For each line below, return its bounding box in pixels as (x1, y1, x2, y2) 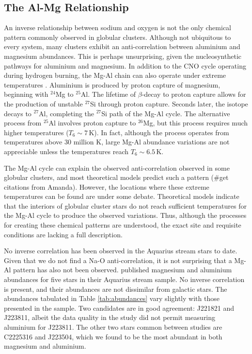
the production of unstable (4, 98, 83, 108)
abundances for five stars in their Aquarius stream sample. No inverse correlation (4, 274, 245, 284)
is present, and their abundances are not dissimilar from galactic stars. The (4, 283, 227, 294)
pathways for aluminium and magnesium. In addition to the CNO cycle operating (4, 60, 246, 71)
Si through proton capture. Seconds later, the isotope (90, 98, 248, 108)
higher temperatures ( (4, 127, 69, 137)
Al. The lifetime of (80, 89, 136, 99)
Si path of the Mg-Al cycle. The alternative (101, 108, 230, 118)
